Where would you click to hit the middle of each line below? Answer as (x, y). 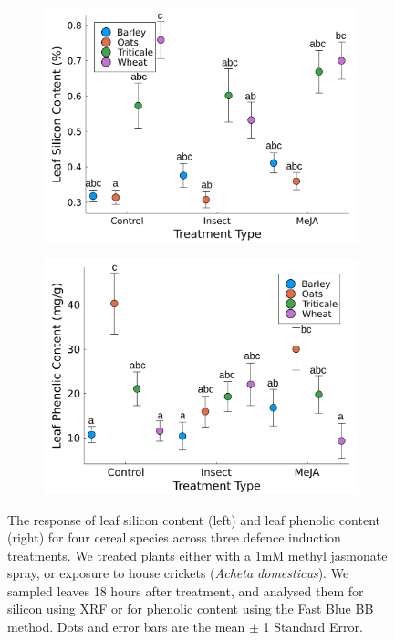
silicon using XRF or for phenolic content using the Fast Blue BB (191, 609)
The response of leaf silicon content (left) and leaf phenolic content (194, 519)
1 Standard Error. (313, 627)
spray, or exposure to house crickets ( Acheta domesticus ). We (178, 573)
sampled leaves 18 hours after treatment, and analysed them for (186, 590)
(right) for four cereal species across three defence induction (174, 537)
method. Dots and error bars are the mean (126, 627)
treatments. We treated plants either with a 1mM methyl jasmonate (197, 555)
